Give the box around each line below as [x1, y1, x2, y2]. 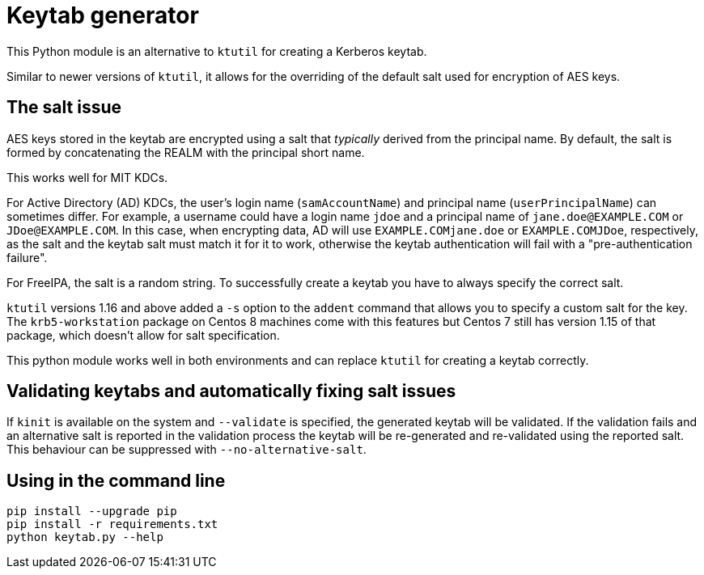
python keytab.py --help [6, 531, 163, 544]
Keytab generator [6, 2, 199, 29]
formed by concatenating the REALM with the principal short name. [6, 145, 365, 159]
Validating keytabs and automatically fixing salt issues [6, 381, 456, 402]
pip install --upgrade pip [6, 505, 177, 518]
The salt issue [6, 97, 121, 118]
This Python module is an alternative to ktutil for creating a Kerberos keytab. [6, 44, 427, 58]
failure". [6, 250, 48, 264]
